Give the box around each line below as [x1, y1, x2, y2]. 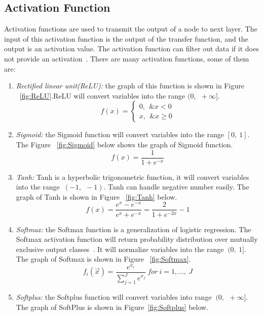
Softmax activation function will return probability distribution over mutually [16, 234, 258, 244]
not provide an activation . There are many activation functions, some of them [4, 53, 249, 64]
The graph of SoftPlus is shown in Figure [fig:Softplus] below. [16, 301, 209, 312]
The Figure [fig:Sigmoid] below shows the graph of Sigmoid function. [16, 139, 233, 149]
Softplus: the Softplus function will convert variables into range [16, 292, 212, 302]
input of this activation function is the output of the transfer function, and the [4, 33, 248, 44]
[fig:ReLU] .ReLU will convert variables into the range [19, 90, 185, 101]
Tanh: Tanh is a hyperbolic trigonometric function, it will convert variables [16, 171, 249, 182]
